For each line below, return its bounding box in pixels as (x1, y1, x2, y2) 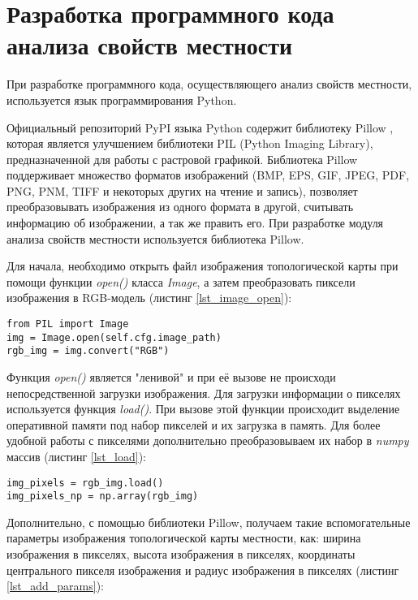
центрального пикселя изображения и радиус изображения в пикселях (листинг (6, 561, 399, 578)
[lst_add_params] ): (6, 577, 104, 594)
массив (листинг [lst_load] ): (6, 447, 146, 464)
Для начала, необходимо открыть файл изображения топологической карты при (6, 257, 399, 274)
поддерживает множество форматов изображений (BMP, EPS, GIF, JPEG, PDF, (6, 166, 410, 183)
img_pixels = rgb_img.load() (6, 477, 164, 489)
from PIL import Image (6, 318, 129, 330)
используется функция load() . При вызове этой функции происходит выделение (6, 400, 400, 417)
